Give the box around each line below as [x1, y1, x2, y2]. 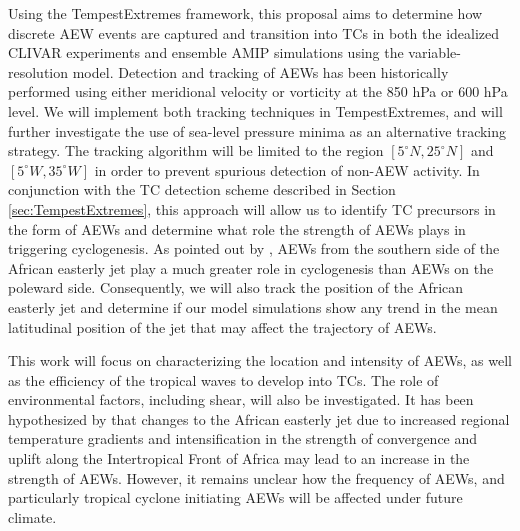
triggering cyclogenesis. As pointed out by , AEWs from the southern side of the [8, 238, 500, 259]
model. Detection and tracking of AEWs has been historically [72, 61, 449, 82]
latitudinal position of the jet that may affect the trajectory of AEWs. [8, 316, 437, 337]
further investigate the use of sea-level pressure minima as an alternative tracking [8, 120, 507, 141]
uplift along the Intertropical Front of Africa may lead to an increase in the [8, 448, 470, 469]
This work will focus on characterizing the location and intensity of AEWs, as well [8, 350, 512, 371]
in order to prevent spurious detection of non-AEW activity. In [94, 159, 480, 180]
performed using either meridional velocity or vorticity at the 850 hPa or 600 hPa [8, 81, 508, 102]
